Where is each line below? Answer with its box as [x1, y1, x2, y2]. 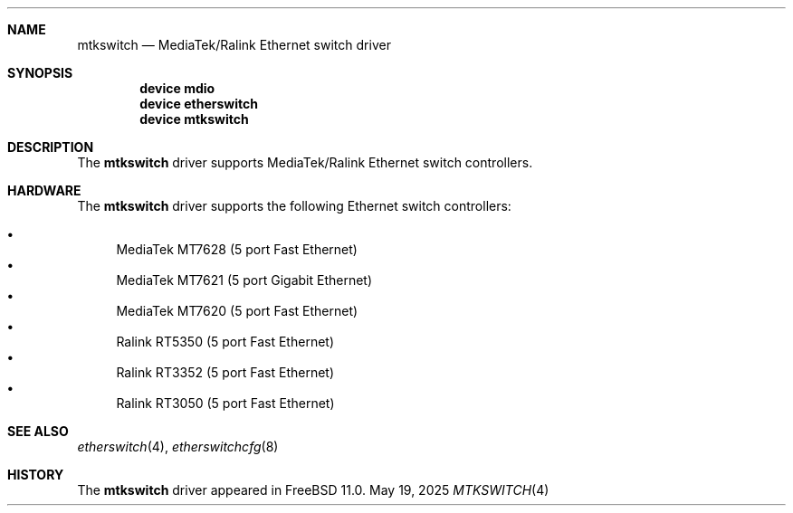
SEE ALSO [7, 423, 69, 439]
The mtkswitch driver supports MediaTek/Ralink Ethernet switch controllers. [77, 155, 533, 170]
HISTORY [7, 467, 64, 482]
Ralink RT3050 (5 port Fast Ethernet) [116, 395, 335, 411]
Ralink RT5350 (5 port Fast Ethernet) [116, 334, 335, 349]
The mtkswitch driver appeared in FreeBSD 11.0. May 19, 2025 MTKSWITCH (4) [77, 482, 549, 498]
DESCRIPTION [7, 139, 94, 155]
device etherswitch [139, 96, 258, 111]
